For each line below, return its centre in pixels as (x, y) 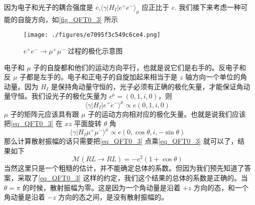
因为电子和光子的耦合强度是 (49, 7)
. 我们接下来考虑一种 (208, 7)
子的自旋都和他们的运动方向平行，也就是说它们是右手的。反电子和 (140, 67)
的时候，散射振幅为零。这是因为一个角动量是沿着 (101, 187)
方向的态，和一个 (221, 187)
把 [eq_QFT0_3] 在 (33, 123)
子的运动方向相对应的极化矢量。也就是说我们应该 (166, 114)
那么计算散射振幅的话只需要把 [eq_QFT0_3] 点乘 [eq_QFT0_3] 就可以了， (121, 141)
